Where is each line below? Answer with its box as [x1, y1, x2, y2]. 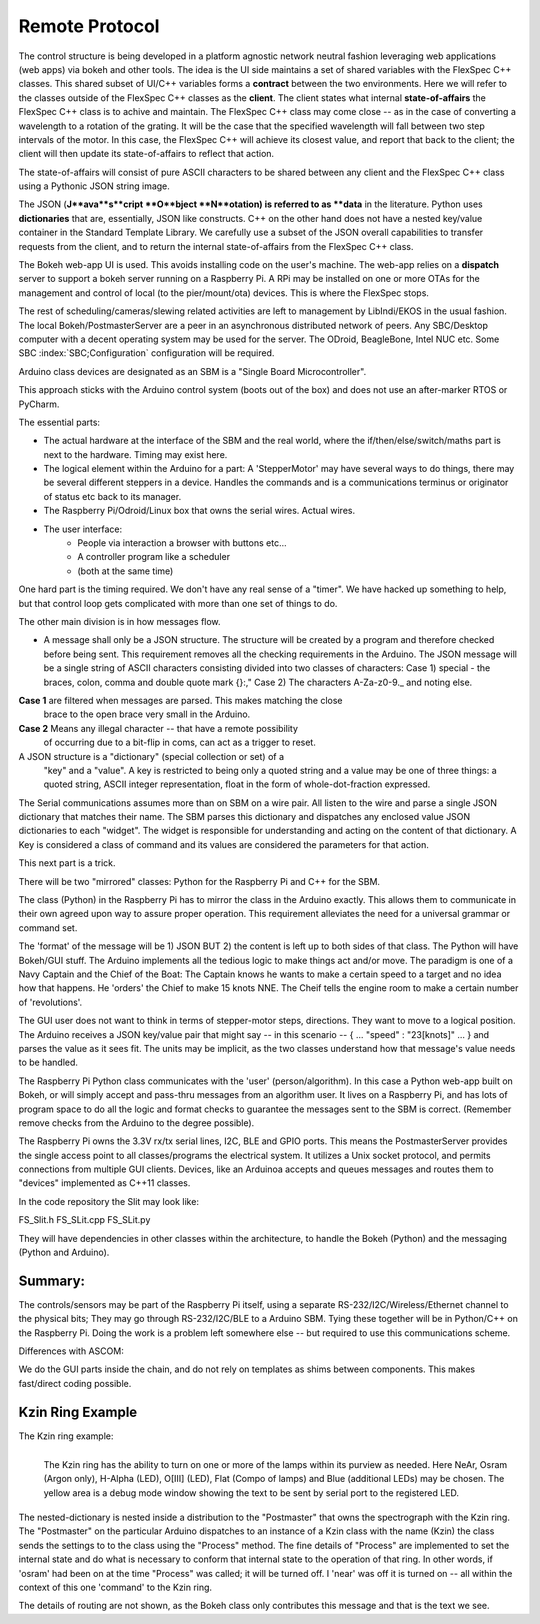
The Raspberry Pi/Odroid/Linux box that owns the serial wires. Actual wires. [43, 505, 355, 517]
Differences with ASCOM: [18, 1345, 124, 1357]
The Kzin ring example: [18, 1430, 114, 1442]
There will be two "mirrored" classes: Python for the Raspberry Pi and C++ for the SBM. [18, 875, 380, 887]
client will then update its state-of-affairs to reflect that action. [18, 148, 275, 160]
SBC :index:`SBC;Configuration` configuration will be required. [18, 347, 275, 359]
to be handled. [18, 1056, 79, 1069]
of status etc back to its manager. [43, 490, 182, 502]
